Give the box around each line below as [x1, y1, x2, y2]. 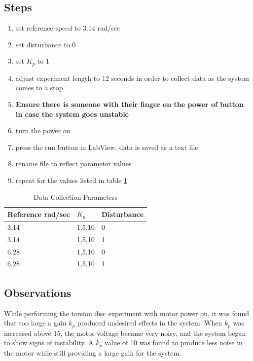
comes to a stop [15, 82, 63, 93]
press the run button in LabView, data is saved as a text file [15, 142, 198, 152]
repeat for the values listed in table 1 [15, 175, 127, 185]
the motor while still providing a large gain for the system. [4, 347, 181, 358]
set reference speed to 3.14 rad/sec [15, 23, 120, 33]
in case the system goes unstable [15, 108, 129, 119]
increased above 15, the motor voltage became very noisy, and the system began [4, 327, 246, 338]
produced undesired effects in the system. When [77, 318, 222, 328]
